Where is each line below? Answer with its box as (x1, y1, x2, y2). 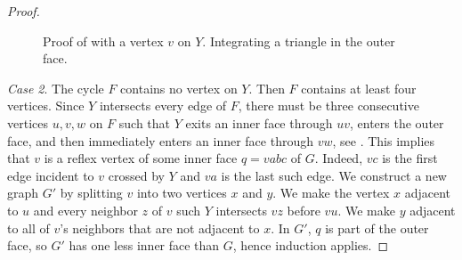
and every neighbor (33, 200, 138, 219)
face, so (7, 236, 47, 255)
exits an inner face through (185, 113, 333, 132)
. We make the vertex (272, 183, 390, 202)
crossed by (108, 166, 165, 184)
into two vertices (136, 183, 227, 202)
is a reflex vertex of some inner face (44, 149, 238, 167)
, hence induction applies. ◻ (232, 236, 389, 255)
